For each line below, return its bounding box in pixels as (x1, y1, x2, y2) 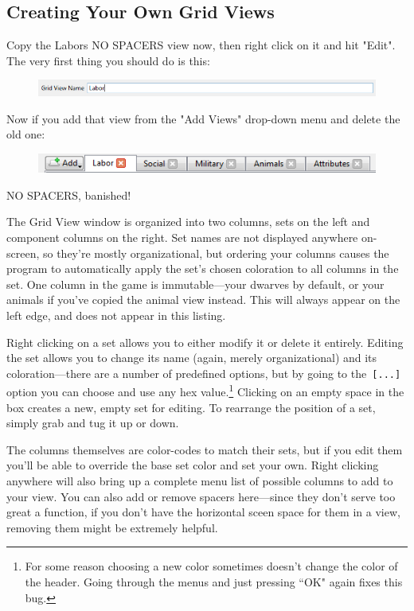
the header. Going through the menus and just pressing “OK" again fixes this (25, 574, 403, 590)
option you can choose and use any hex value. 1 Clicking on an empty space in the (6, 381, 404, 400)
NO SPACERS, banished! (6, 186, 131, 203)
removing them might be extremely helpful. (6, 519, 218, 535)
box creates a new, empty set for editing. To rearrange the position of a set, (6, 399, 376, 415)
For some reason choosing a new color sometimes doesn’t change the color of (25, 558, 398, 574)
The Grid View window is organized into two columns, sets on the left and (6, 213, 370, 230)
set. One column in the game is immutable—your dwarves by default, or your (6, 275, 385, 292)
